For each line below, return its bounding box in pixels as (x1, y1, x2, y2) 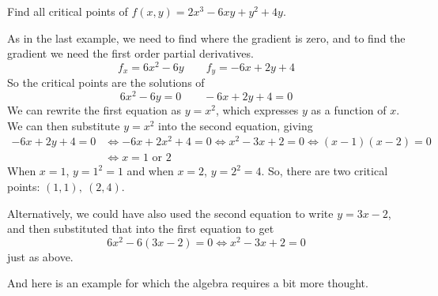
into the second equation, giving (158, 117, 313, 133)
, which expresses (215, 101, 299, 118)
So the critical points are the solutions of (7, 74, 205, 91)
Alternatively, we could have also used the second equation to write (7, 204, 334, 221)
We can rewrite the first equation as (7, 101, 181, 118)
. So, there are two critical (261, 163, 388, 179)
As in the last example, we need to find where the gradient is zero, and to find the (7, 29, 406, 46)
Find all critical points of (7, 3, 128, 19)
